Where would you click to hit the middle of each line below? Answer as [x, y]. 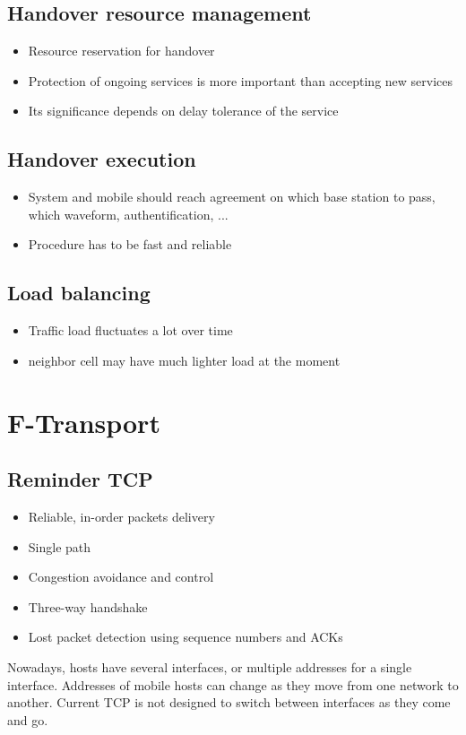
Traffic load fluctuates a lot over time [130, 330]
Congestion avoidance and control [121, 577]
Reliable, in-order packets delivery [121, 516]
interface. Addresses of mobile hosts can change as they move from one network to [233, 684]
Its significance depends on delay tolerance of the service [183, 111]
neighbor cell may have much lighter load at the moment [184, 360]
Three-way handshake [88, 606]
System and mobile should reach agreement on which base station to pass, [232, 197]
